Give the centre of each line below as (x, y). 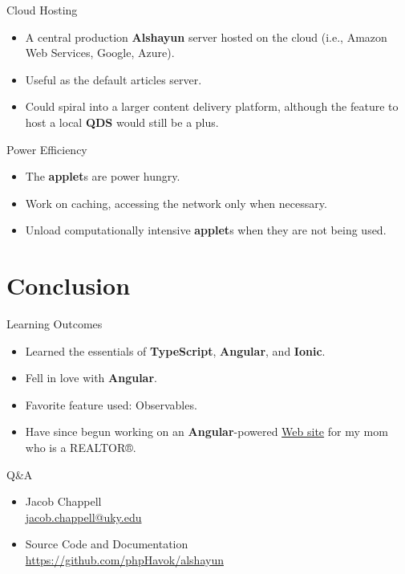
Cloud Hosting (42, 10)
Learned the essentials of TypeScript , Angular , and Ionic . (175, 350)
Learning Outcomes (55, 324)
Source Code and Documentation (107, 544)
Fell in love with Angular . (91, 378)
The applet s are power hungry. (103, 176)
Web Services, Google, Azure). (100, 53)
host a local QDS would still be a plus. (122, 122)
